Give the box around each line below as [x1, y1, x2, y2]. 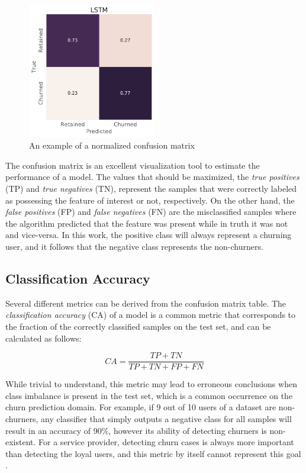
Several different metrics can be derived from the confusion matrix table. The [5, 297, 286, 309]
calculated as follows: [5, 332, 82, 344]
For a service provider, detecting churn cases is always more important [38, 436, 294, 448]
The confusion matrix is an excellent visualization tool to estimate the [5, 159, 260, 171]
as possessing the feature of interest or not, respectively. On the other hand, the [5, 194, 295, 206]
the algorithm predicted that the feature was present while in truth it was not [5, 217, 288, 229]
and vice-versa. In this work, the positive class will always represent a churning [5, 229, 292, 241]
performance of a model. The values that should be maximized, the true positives [5, 170, 299, 183]
